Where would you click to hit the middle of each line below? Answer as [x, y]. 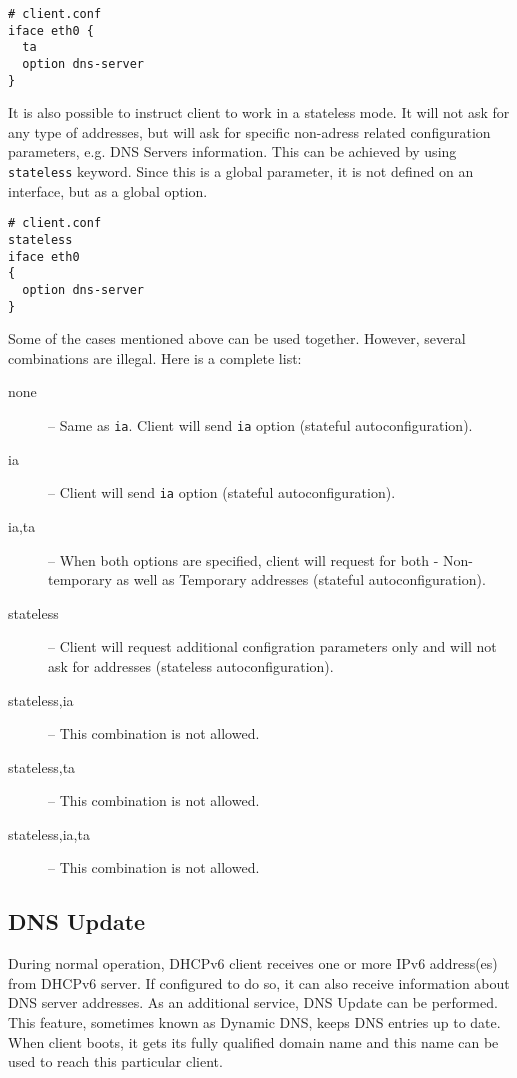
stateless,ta [42, 766]
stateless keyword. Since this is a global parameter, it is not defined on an [241, 171]
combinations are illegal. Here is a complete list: [155, 357]
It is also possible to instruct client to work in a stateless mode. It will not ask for [259, 112]
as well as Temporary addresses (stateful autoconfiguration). [301, 579]
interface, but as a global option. [108, 190]
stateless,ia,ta [49, 833]
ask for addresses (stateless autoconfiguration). [191, 665]
